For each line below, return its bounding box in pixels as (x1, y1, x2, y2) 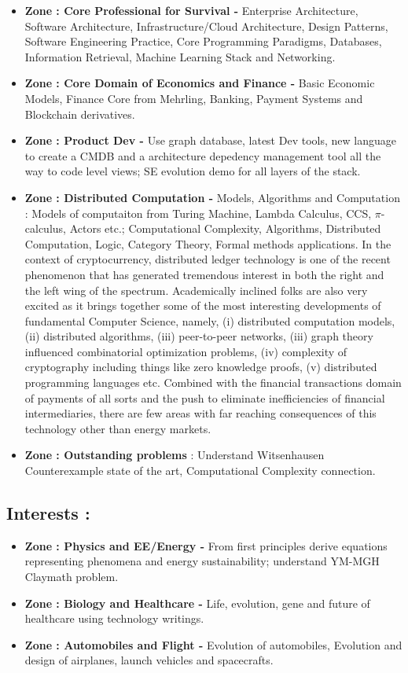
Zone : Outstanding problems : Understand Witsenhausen (24, 447, 325, 463)
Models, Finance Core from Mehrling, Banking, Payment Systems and (24, 90, 363, 106)
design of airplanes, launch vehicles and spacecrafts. (24, 652, 274, 668)
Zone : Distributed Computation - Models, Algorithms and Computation (24, 189, 400, 205)
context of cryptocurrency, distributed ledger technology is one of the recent (24, 251, 391, 267)
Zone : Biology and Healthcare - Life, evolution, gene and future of (24, 594, 370, 611)
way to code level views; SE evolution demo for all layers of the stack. (24, 163, 361, 179)
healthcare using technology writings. (24, 610, 204, 627)
